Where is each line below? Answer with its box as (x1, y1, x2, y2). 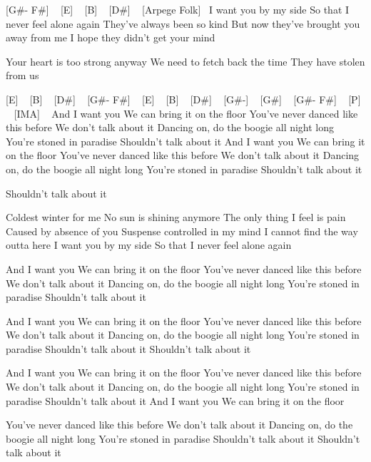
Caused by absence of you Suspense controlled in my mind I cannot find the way (6, 223, 358, 238)
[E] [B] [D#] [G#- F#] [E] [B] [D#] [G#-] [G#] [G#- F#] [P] (6, 91, 361, 106)
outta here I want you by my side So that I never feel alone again (6, 237, 292, 252)
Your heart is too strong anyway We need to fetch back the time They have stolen (6, 53, 365, 68)
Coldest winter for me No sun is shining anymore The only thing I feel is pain (6, 210, 346, 225)
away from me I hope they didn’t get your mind (6, 30, 215, 45)
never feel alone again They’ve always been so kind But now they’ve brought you (6, 16, 360, 31)
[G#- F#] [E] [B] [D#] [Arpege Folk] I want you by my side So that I (6, 2, 350, 16)
